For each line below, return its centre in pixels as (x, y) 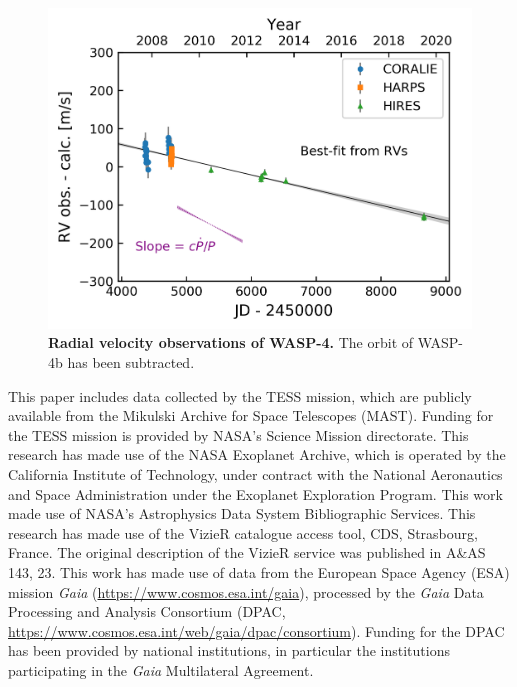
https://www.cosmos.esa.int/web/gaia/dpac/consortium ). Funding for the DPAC (256, 630)
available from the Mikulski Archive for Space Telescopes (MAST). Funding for (251, 415)
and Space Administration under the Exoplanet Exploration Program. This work (255, 493)
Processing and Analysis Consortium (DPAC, (147, 611)
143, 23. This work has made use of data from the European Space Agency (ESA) (259, 571)
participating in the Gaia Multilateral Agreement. (161, 669)
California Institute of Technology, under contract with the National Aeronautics (255, 473)
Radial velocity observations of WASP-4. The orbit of (231, 342)
